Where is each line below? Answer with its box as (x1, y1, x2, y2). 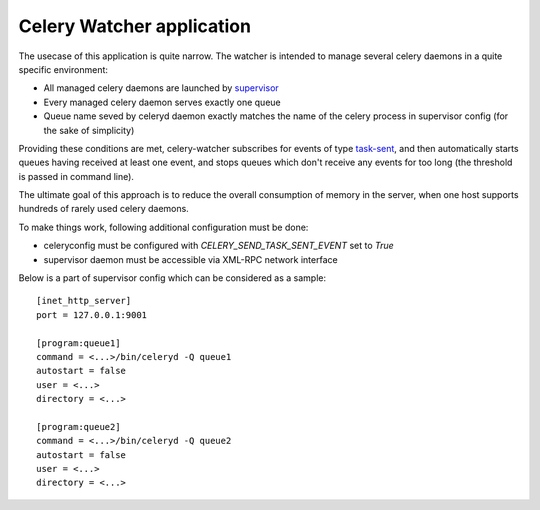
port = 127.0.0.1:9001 (36, 309, 148, 320)
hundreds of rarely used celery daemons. (18, 203, 189, 215)
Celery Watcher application (18, 15, 252, 37)
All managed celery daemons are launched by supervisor (43, 82, 279, 94)
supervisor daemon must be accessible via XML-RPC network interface (43, 253, 339, 265)
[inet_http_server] (36, 295, 132, 307)
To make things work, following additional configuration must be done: (18, 221, 309, 233)
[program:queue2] (36, 421, 121, 432)
